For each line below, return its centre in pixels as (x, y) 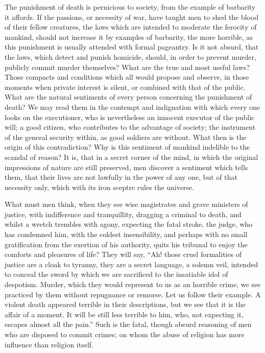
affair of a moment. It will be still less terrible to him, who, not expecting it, (124, 314)
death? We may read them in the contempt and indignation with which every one (132, 107)
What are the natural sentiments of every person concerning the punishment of (128, 97)
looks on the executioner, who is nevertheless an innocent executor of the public (130, 117)
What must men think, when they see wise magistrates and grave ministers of (126, 204)
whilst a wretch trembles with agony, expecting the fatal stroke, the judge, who (129, 224)
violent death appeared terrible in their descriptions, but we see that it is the (125, 304)
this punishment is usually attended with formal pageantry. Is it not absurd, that (132, 47)
